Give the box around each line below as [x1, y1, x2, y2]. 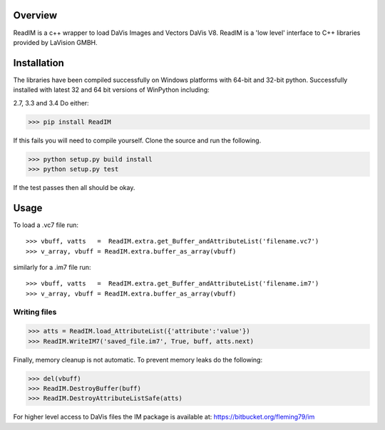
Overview [13, 9, 58, 21]
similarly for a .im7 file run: [13, 263, 92, 271]
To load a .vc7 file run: [13, 221, 78, 229]
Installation [13, 57, 64, 69]
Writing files [13, 307, 57, 317]
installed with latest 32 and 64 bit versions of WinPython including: [13, 85, 210, 94]
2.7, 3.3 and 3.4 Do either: [13, 98, 89, 107]
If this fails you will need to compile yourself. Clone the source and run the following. [13, 136, 262, 145]
